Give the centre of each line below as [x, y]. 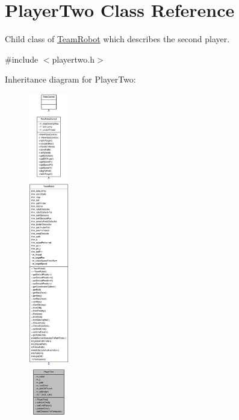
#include [22, 59]
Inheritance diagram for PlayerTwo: [70, 79]
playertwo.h [73, 59]
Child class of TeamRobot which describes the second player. [117, 39]
